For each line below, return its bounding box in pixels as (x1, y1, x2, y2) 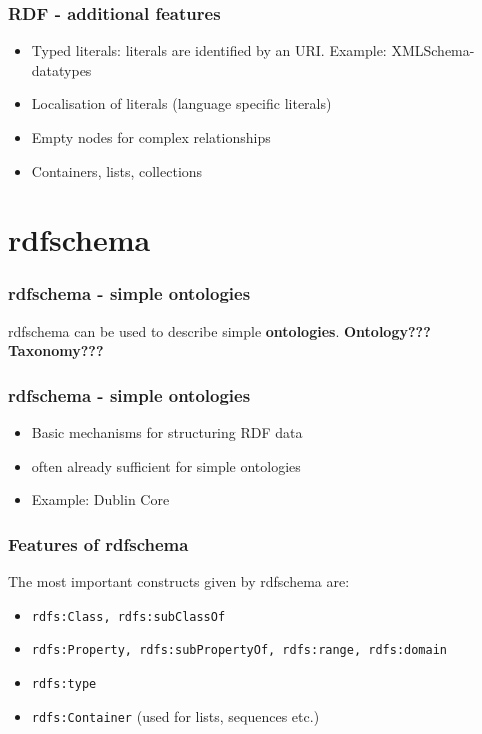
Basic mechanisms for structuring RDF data (31, 422, 303, 443)
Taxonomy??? (8, 340, 104, 361)
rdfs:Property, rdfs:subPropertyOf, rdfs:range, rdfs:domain (31, 643, 448, 658)
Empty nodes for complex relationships (31, 127, 271, 147)
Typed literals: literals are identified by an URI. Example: (31, 40, 387, 61)
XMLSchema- (391, 40, 475, 61)
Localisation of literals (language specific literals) (31, 93, 332, 114)
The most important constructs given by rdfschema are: (8, 571, 350, 592)
